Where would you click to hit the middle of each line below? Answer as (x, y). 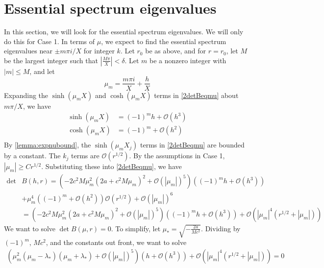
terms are (85, 156)
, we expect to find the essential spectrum (164, 41)
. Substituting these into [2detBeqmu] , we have (112, 166)
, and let (42, 71)
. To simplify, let (136, 228)
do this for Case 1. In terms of (50, 41)
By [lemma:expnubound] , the (48, 145)
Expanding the (26, 95)
